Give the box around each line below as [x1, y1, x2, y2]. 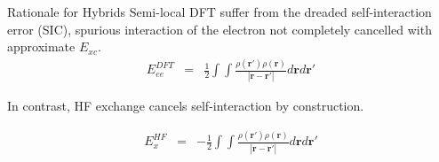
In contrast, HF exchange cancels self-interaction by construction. [7, 96, 364, 115]
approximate [7, 37, 76, 56]
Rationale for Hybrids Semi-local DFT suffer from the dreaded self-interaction [7, 3, 432, 20]
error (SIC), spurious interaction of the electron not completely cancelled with [7, 19, 432, 38]
